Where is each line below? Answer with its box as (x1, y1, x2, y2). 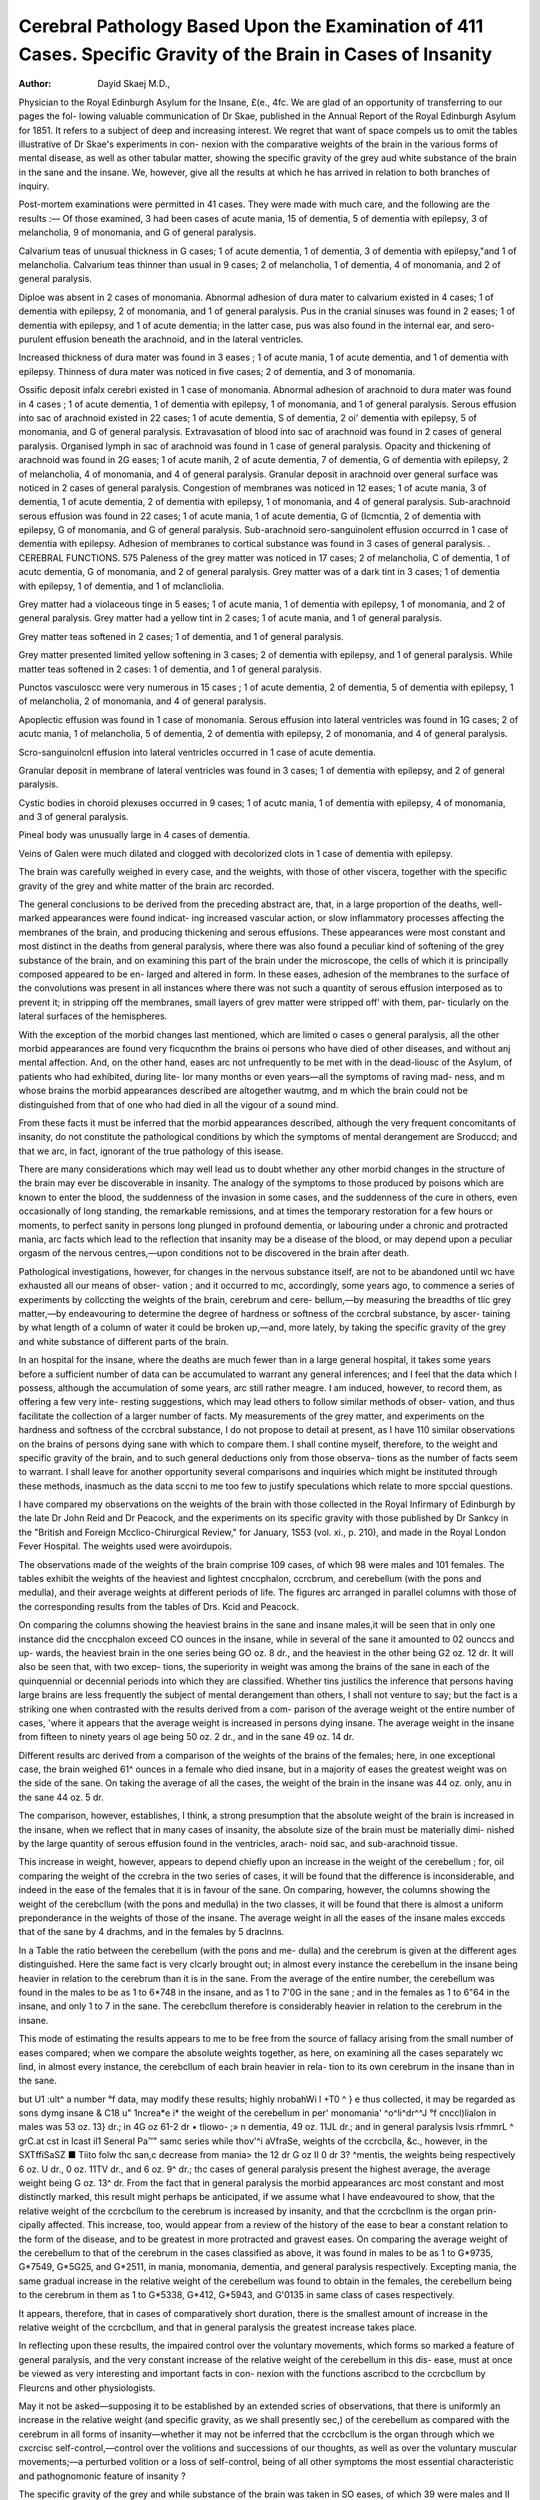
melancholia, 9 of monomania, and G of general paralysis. (18, 226, 257, 239)
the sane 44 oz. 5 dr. (18, 1791, 104, 1803)
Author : (18, 78, 52, 90)
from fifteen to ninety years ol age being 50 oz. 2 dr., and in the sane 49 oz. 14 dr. (18, 1731, 355, 1743)
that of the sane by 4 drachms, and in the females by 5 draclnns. (18, 1926, 285, 1938)
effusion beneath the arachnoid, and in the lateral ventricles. (55, 333, 304, 345)
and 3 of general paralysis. (18, 811, 129, 823)
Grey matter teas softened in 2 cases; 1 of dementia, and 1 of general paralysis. (18, 630, 344, 642)
